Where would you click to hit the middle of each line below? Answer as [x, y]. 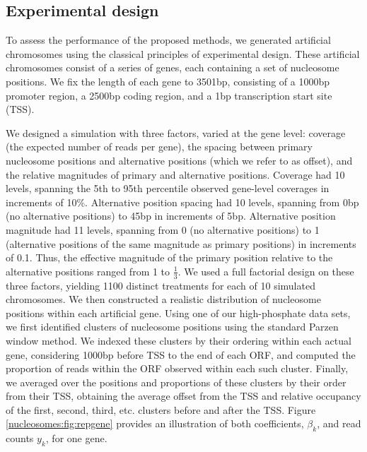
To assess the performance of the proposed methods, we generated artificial [168, 40]
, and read [339, 423]
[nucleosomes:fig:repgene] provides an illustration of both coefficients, [155, 423]
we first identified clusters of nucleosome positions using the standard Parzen [172, 327]
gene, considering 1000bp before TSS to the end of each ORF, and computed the [181, 354]
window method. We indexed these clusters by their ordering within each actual [179, 340]
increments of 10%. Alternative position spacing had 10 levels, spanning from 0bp [182, 202]
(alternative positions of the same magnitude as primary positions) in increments [181, 243]
